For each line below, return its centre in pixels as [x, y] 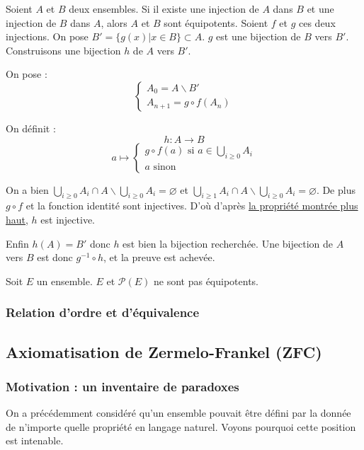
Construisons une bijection [63, 50]
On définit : [31, 128]
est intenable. [35, 440]
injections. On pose [47, 36]
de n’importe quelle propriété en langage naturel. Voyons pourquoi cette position [181, 426]
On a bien [27, 189]
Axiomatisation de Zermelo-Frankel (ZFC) [164, 351]
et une [320, 8]
